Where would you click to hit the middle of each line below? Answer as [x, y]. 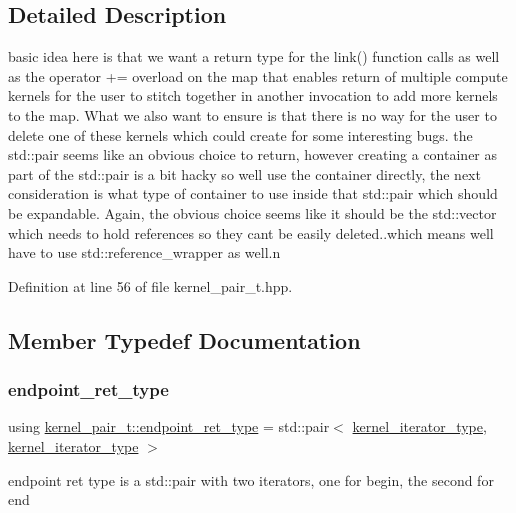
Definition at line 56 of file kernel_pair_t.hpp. [150, 285]
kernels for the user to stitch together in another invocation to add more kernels [253, 95]
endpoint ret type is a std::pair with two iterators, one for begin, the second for [251, 479]
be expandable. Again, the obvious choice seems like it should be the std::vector [252, 212]
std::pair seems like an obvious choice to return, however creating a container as [253, 154]
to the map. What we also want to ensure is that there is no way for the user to [252, 114]
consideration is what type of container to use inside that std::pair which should [253, 193]
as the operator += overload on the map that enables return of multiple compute [258, 75]
